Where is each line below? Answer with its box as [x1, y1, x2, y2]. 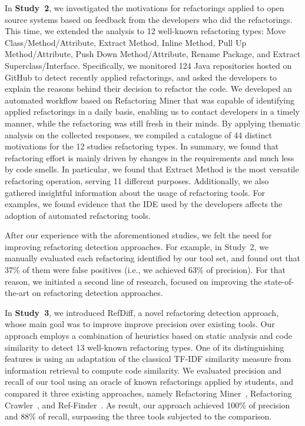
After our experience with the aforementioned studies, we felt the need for [5, 229, 272, 241]
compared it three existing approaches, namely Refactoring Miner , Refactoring [5, 387, 292, 399]
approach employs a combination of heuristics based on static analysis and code [5, 330, 292, 342]
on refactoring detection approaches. [32, 287, 163, 299]
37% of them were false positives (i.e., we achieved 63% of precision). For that [5, 264, 286, 276]
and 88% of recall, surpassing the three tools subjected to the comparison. [5, 410, 272, 422]
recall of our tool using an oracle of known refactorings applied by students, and [5, 375, 294, 388]
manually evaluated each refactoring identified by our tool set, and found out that [5, 252, 300, 264]
